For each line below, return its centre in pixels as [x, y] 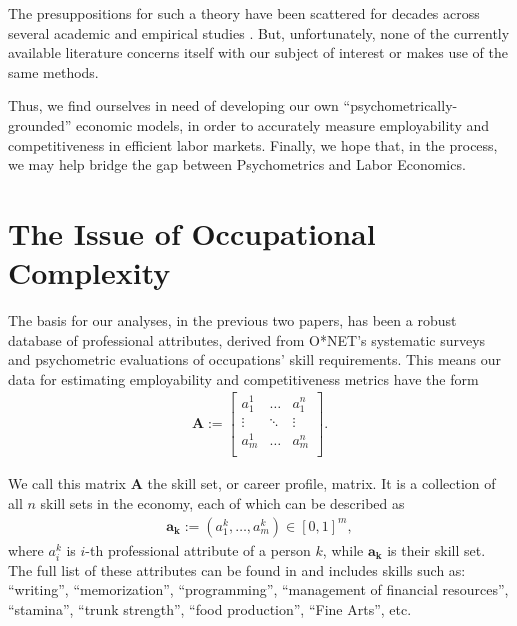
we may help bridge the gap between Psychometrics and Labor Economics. [237, 164]
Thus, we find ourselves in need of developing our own [173, 105]
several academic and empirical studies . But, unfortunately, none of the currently [259, 32]
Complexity [89, 272]
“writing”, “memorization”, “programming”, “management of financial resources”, [258, 589]
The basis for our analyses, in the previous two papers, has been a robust [232, 320]
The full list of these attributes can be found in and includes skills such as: [237, 569]
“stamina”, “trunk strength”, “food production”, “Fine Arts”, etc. [210, 608]
